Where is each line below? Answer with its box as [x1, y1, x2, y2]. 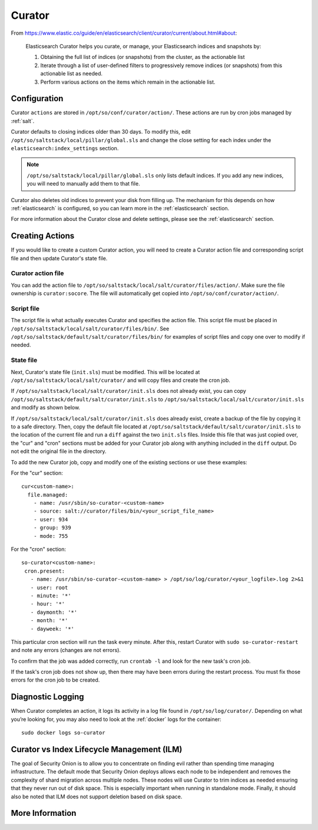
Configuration [11, 94, 64, 104]
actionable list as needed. [40, 70, 103, 77]
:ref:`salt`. [11, 117, 35, 124]
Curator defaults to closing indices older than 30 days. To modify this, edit [11, 128, 191, 135]
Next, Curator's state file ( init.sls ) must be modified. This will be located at [11, 368, 200, 375]
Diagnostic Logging [11, 692, 85, 702]
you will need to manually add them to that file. [26, 180, 141, 187]
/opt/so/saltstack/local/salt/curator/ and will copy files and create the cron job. [11, 376, 231, 383]
